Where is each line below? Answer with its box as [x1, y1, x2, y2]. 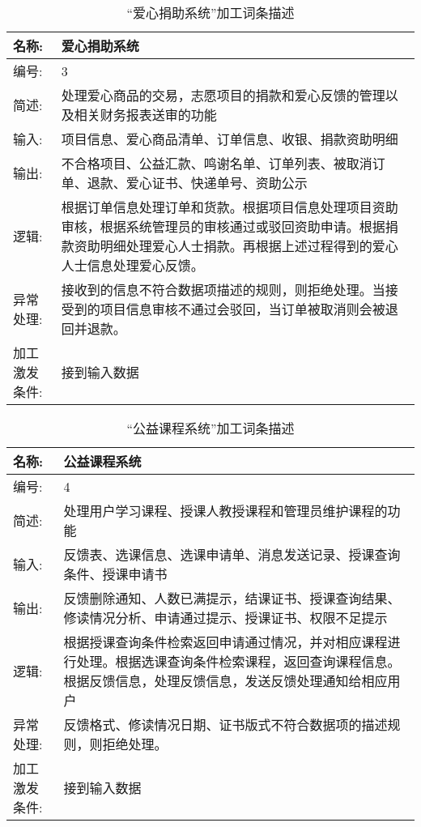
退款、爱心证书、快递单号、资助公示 [87, 173, 308, 192]
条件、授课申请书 [63, 565, 168, 583]
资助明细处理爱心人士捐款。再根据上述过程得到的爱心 [74, 237, 398, 255]
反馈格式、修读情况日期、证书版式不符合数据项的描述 [63, 715, 388, 734]
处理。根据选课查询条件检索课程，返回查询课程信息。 [76, 652, 401, 671]
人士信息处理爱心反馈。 [61, 256, 204, 275]
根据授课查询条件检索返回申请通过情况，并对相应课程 [63, 633, 388, 651]
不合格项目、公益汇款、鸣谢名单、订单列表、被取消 [61, 154, 372, 173]
